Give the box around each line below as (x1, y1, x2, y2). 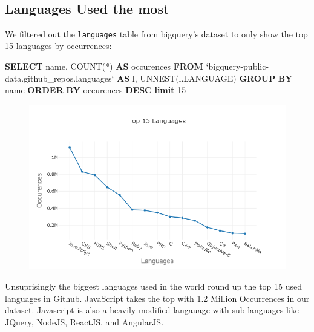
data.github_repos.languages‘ (5, 71, 114, 84)
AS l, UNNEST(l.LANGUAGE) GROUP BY (116, 71, 293, 84)
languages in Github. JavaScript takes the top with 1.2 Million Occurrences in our (5, 291, 310, 304)
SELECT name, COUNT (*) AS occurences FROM (5, 60, 203, 73)
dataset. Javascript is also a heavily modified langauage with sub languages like (5, 304, 299, 316)
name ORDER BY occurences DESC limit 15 (5, 83, 186, 96)
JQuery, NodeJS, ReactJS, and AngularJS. (5, 315, 164, 328)
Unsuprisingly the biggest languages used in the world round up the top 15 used (5, 279, 303, 292)
